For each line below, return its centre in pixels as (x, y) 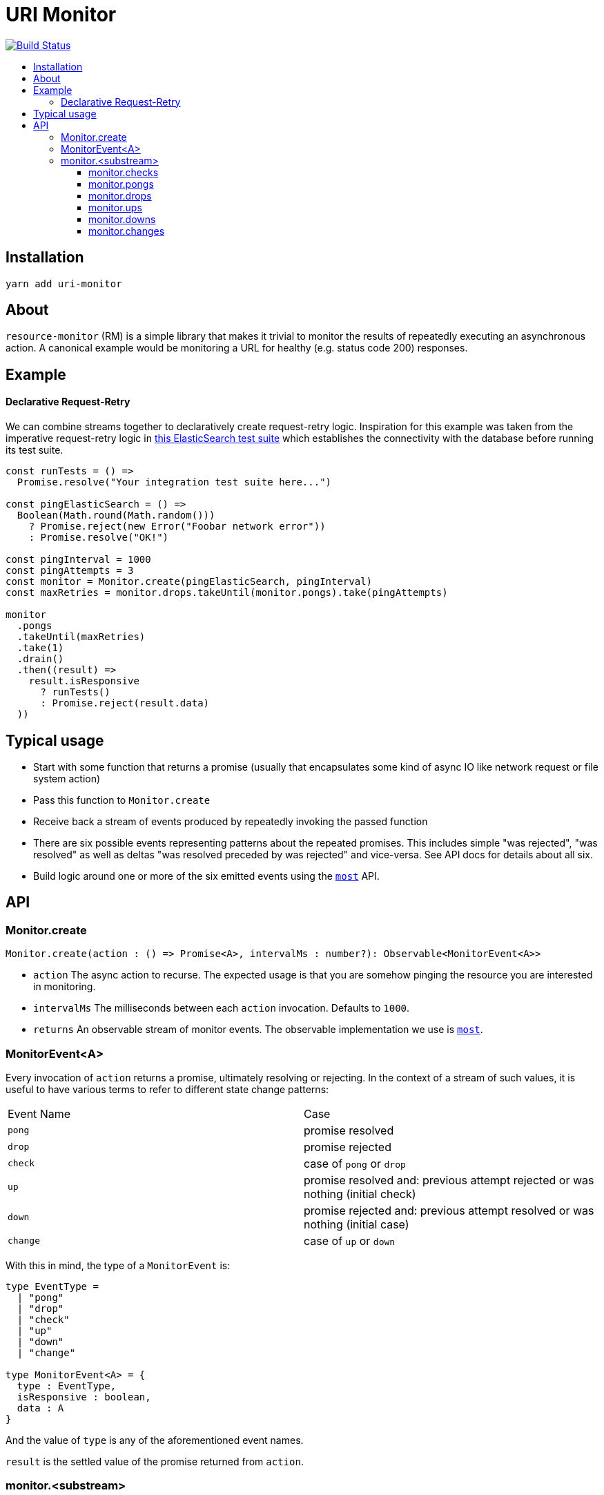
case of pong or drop (355, 1163)
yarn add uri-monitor (64, 283)
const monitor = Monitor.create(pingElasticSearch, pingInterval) (189, 582)
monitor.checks (124, 172)
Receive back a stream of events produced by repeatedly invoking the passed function (231, 821)
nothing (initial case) (357, 1224)
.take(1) (40, 648)
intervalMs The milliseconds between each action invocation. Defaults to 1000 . (222, 1008)
